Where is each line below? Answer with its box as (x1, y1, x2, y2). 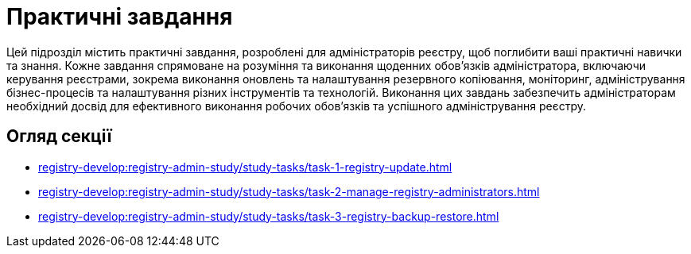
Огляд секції (6, 126, 112, 147)
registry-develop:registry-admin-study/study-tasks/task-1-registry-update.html (38, 160, 452, 174)
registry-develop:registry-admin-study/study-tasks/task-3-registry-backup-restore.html (38, 209, 499, 223)
